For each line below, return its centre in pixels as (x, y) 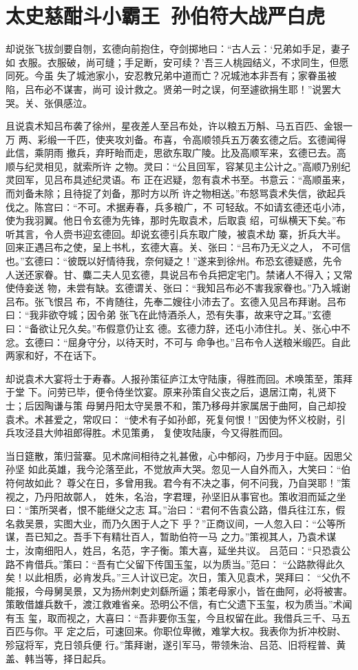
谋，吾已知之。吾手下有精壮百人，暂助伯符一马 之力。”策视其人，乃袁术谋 (171, 537)
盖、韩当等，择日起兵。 (59, 658)
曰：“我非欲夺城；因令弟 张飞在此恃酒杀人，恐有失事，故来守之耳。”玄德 (168, 315)
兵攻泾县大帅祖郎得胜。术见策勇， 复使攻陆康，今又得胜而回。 (147, 433)
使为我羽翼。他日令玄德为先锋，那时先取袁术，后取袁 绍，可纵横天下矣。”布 (176, 220)
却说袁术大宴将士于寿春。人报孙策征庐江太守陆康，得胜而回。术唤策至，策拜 (179, 378)
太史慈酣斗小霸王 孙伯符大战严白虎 (166, 16)
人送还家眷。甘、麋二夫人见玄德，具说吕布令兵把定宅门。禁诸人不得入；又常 (179, 274)
